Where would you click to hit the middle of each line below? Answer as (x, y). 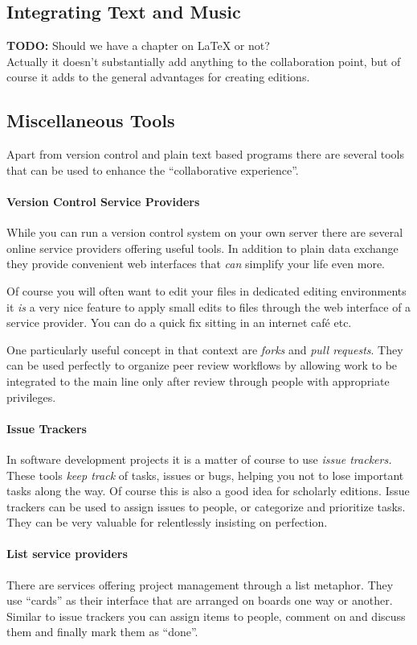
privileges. (31, 397)
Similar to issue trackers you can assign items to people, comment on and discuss (206, 616)
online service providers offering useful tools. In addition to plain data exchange (202, 248)
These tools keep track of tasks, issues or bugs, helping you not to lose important (205, 475)
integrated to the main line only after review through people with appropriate (198, 380)
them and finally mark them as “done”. (102, 632)
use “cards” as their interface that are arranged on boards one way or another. (200, 600)
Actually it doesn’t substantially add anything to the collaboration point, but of (204, 61)
